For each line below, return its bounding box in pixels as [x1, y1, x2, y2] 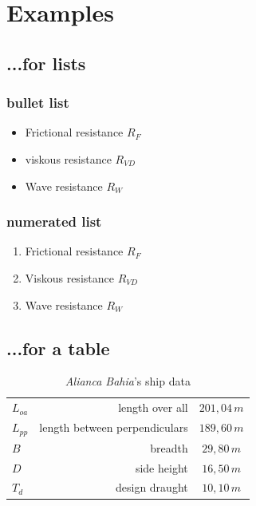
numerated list [6, 211, 102, 231]
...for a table [6, 335, 110, 360]
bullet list [6, 93, 69, 113]
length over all [118, 399, 188, 416]
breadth [150, 439, 188, 456]
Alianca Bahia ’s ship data [65, 373, 191, 389]
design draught [115, 479, 188, 496]
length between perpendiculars [39, 419, 188, 436]
